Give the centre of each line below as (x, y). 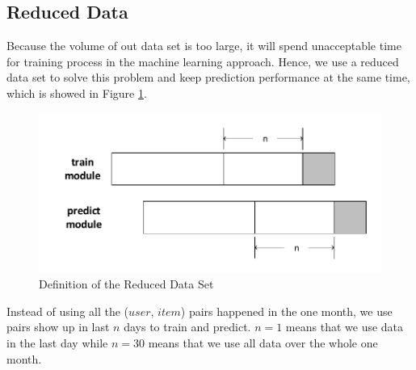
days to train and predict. (187, 327)
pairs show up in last (58, 327)
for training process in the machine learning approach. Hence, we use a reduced (203, 61)
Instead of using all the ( (68, 311)
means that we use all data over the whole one (263, 342)
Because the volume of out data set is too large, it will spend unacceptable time (204, 46)
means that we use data (345, 327)
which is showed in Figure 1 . (77, 92)
